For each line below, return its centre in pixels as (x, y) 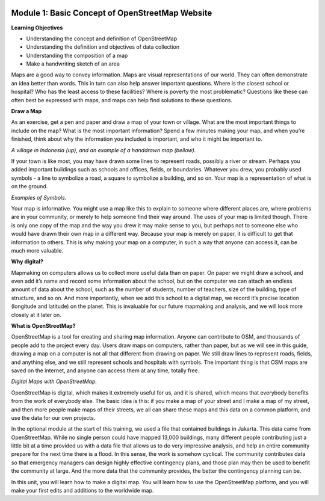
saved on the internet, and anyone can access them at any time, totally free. (105, 370)
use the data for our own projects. (53, 417)
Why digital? (27, 262)
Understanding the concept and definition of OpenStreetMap (102, 38)
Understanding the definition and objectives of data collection (103, 47)
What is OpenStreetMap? (43, 326)
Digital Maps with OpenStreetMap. (54, 381)
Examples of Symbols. (39, 197)
